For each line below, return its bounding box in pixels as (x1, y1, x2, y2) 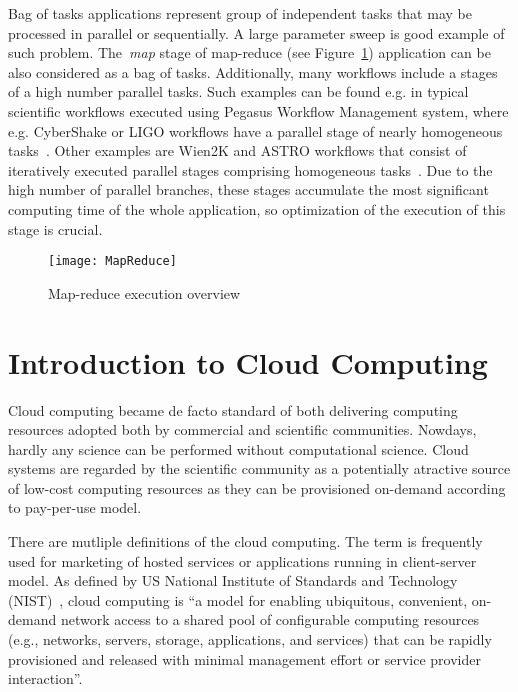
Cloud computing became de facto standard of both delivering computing (8, 399, 458, 420)
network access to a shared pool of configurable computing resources (60, 609, 480, 630)
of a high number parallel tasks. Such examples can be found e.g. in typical (8, 81, 469, 102)
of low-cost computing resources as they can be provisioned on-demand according (8, 477, 506, 498)
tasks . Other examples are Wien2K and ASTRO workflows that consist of (8, 140, 467, 161)
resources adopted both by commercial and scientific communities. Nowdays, (8, 419, 477, 440)
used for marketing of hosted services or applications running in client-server (8, 550, 477, 571)
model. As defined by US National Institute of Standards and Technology (8, 570, 458, 591)
